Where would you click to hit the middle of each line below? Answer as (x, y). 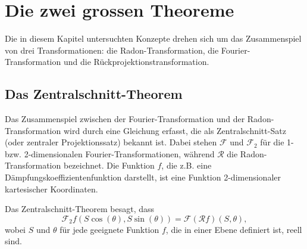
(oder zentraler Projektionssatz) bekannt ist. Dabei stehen (111, 142)
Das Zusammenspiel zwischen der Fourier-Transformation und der (125, 119)
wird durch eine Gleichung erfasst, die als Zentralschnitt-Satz (175, 130)
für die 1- (277, 142)
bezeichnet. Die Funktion (109, 165)
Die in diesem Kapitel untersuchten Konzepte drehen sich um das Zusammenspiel (153, 38)
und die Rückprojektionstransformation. (136, 62)
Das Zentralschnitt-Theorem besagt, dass (80, 209)
